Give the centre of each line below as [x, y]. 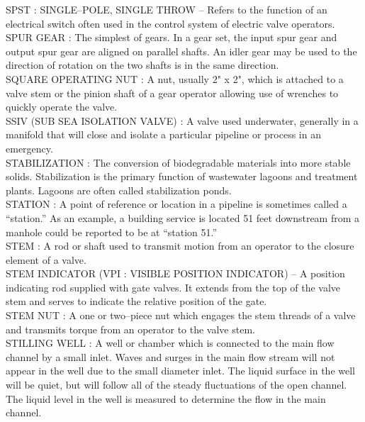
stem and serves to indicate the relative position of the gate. [136, 301]
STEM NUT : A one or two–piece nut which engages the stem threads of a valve [181, 315]
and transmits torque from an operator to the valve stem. [130, 329]
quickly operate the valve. [62, 107]
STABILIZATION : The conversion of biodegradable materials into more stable [178, 162]
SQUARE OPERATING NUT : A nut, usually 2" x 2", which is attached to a [175, 78]
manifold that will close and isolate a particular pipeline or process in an [163, 134]
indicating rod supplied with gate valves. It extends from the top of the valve [173, 287]
